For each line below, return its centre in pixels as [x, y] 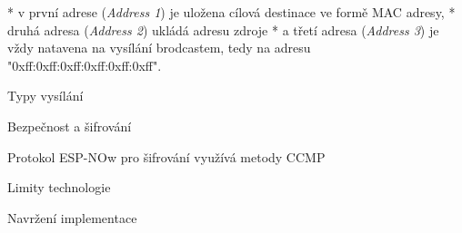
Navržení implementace [72, 217]
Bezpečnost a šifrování [70, 126]
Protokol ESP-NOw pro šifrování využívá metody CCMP [166, 156]
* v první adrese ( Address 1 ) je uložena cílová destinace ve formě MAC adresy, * [231, 12]
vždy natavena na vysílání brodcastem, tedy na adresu [159, 48]
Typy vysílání [45, 96]
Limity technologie [59, 187]
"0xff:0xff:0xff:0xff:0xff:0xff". [85, 65]
